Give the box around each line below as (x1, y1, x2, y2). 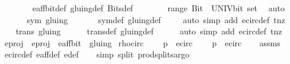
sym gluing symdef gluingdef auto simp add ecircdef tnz (27, 13, 285, 25)
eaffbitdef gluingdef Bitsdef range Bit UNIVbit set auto (32, 2, 285, 14)
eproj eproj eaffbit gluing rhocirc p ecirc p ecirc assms (4, 36, 281, 49)
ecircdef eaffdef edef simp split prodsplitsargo (4, 48, 190, 60)
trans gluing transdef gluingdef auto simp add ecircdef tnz (15, 25, 282, 37)
